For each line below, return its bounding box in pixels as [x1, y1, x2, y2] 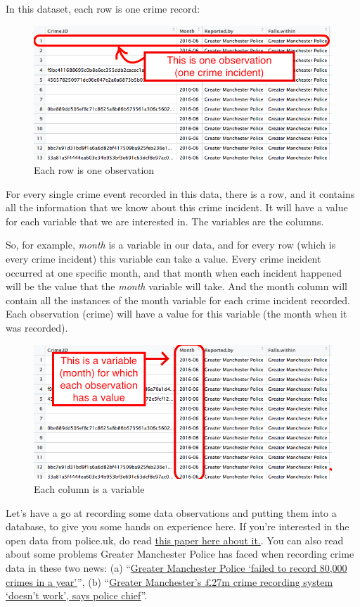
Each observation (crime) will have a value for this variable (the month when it [6, 306, 347, 321]
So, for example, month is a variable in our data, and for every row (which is [6, 237, 336, 252]
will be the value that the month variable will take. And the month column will [6, 279, 347, 294]
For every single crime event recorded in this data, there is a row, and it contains [6, 186, 355, 201]
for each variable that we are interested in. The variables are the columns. [6, 213, 324, 228]
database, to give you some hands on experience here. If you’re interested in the [6, 519, 349, 534]
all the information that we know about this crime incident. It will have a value [6, 200, 348, 215]
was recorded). [6, 320, 68, 334]
